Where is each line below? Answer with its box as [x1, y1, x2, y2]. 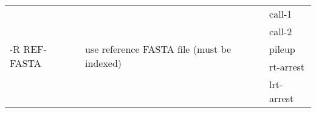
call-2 [269, 24, 292, 38]
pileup [269, 42, 295, 56]
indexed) [85, 56, 122, 70]
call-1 [269, 7, 292, 21]
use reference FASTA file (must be [85, 42, 232, 56]
